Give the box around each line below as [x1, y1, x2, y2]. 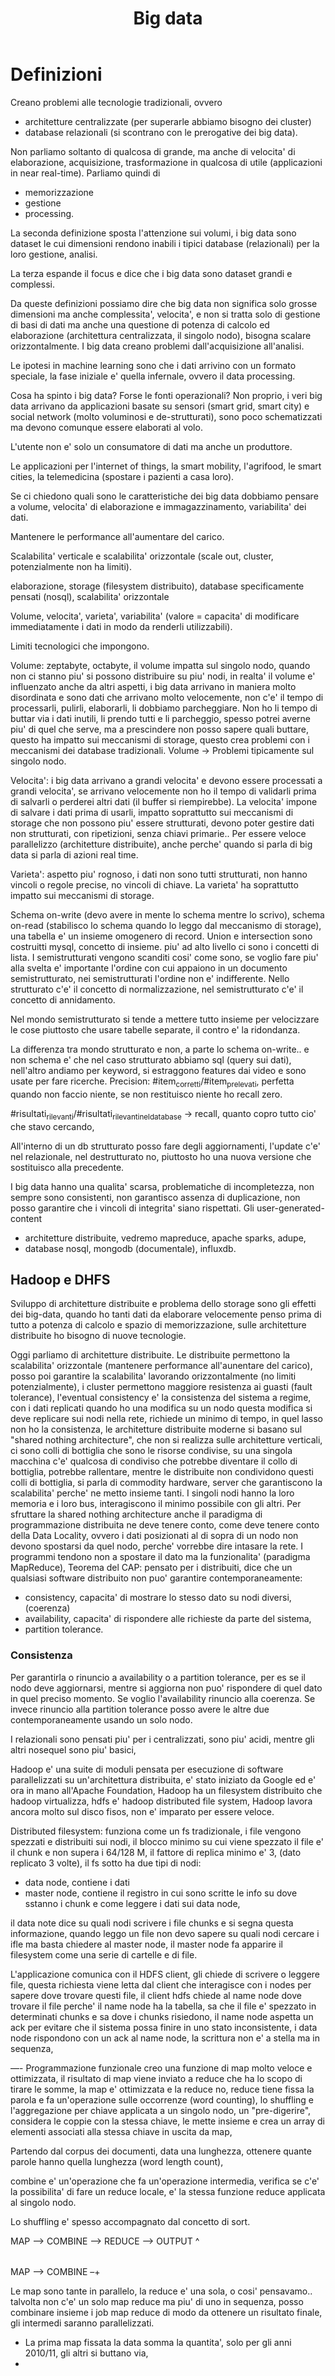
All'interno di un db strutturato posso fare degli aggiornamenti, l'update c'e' [10, 1140, 321, 1152]
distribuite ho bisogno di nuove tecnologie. [10, 1330, 187, 1342]
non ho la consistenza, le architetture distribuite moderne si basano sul [10, 1423, 303, 1436]
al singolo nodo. [10, 2196, 77, 2208]
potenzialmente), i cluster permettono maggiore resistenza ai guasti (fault [10, 1381, 313, 1393]
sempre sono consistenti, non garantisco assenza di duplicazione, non [10, 1191, 301, 1203]
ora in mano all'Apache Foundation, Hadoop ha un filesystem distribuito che [10, 1784, 323, 1796]
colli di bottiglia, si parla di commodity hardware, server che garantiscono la [10, 1477, 323, 1489]
